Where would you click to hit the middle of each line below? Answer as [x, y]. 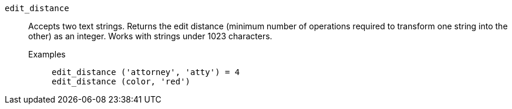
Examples [47, 54]
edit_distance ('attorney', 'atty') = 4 [146, 72]
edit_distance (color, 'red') [121, 81]
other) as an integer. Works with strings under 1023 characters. [150, 36]
